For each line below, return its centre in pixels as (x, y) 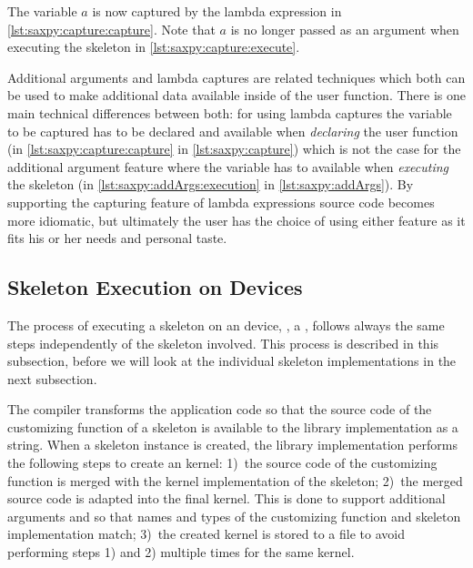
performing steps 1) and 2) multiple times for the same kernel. (181, 552)
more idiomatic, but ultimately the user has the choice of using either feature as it (236, 220)
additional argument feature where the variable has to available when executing (228, 166)
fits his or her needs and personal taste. (117, 238)
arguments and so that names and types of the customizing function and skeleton (234, 516)
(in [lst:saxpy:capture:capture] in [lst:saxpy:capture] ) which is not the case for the (234, 149)
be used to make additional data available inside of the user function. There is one (236, 95)
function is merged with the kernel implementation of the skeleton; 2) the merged (235, 480)
